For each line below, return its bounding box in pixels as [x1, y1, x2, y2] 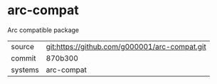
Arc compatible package [7, 26, 80, 34]
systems [11, 65, 39, 75]
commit [11, 53, 36, 63]
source [11, 41, 34, 51]
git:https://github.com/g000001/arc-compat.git [46, 41, 206, 51]
